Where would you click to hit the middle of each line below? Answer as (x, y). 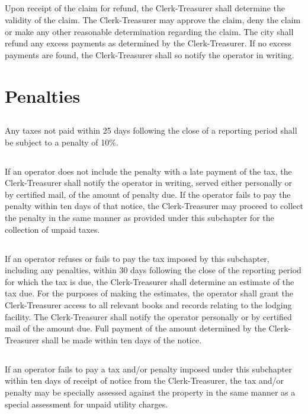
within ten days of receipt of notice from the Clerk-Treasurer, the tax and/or (144, 380)
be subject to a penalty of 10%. (62, 142)
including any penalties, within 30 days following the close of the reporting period (153, 270)
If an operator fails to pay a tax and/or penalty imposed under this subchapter (148, 369)
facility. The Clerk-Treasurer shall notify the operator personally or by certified (148, 316)
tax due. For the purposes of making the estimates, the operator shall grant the (149, 293)
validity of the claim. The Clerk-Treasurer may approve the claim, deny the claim (153, 19)
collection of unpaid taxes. (52, 229)
